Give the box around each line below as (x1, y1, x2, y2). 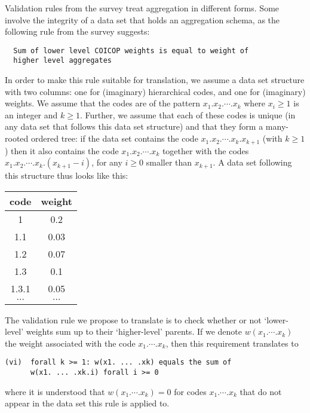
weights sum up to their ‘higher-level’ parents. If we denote (26, 325, 242, 338)
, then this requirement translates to (165, 336, 299, 349)
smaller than (146, 156, 192, 169)
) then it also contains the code (5, 144, 119, 157)
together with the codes (162, 144, 249, 157)
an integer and (5, 108, 58, 121)
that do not (240, 385, 282, 397)
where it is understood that (5, 385, 105, 397)
